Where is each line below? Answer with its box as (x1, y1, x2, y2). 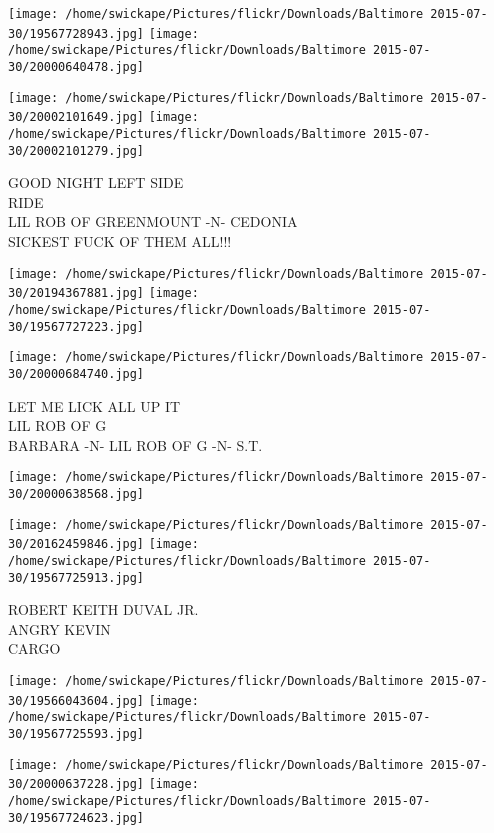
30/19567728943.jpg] (8, 26, 145, 41)
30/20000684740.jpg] (8, 366, 145, 381)
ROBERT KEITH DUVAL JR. (8, 599, 199, 620)
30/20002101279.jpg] (8, 143, 145, 158)
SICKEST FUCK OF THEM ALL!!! (8, 231, 232, 252)
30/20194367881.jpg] (8, 286, 145, 301)
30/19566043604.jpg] (8, 693, 145, 708)
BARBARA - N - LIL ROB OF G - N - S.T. (8, 434, 263, 455)
